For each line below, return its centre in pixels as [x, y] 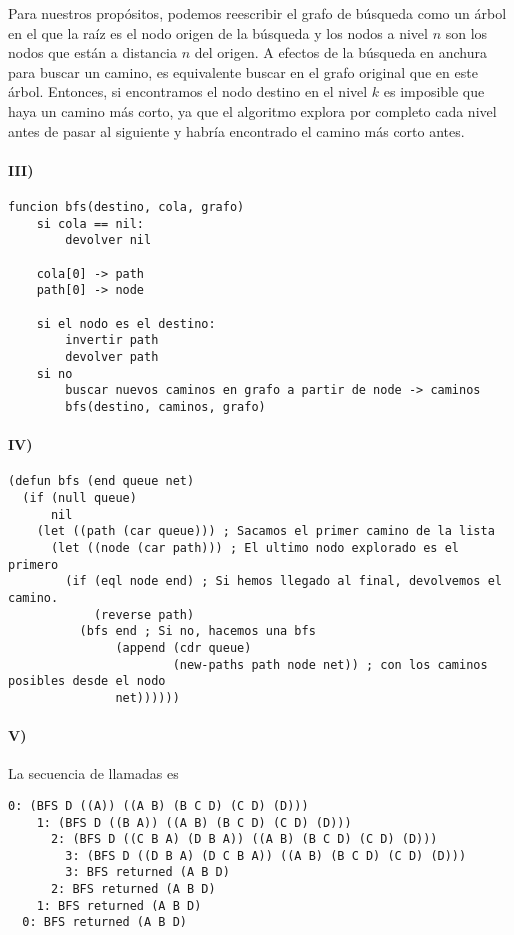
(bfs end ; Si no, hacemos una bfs [197, 631]
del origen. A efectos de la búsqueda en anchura [341, 52]
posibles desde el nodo [87, 681]
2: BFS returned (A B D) [133, 889]
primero [33, 564]
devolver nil [108, 240]
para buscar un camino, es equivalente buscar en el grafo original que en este [243, 71]
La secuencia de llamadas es [93, 773]
